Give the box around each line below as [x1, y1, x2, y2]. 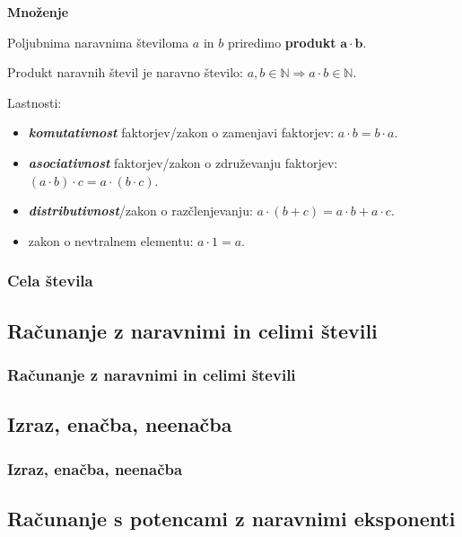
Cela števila [7, 269, 93, 292]
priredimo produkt [227, 32, 336, 51]
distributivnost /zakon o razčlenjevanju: [28, 201, 253, 220]
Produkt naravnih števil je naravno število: [7, 63, 244, 82]
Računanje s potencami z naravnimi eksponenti [7, 504, 456, 532]
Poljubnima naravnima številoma [7, 32, 189, 51]
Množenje [7, 3, 69, 21]
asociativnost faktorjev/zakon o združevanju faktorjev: [28, 153, 338, 172]
